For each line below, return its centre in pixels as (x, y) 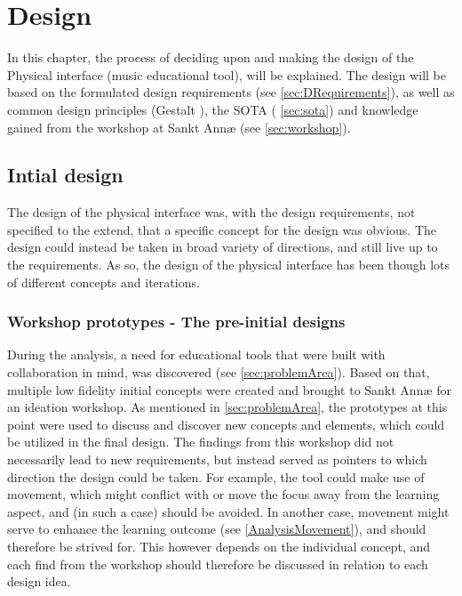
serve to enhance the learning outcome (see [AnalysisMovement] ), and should (217, 529)
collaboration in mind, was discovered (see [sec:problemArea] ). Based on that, (219, 372)
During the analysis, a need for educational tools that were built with (196, 354)
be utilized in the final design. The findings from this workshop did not (201, 442)
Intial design (65, 175)
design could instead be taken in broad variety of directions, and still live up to (223, 247)
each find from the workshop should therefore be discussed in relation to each (218, 564)
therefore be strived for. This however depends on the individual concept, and (219, 547)
